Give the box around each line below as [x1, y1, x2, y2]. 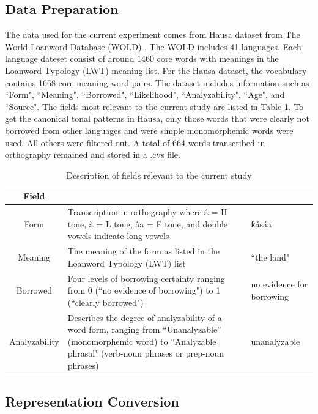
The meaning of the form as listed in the [67, 245, 220, 257]
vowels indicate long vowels [67, 229, 169, 242]
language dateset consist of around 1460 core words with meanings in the [5, 52, 279, 65]
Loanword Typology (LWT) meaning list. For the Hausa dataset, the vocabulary [5, 64, 307, 76]
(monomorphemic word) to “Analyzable [67, 335, 216, 347]
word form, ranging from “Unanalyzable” [67, 323, 221, 336]
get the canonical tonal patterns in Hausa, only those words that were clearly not [5, 112, 309, 125]
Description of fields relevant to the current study [66, 168, 252, 181]
